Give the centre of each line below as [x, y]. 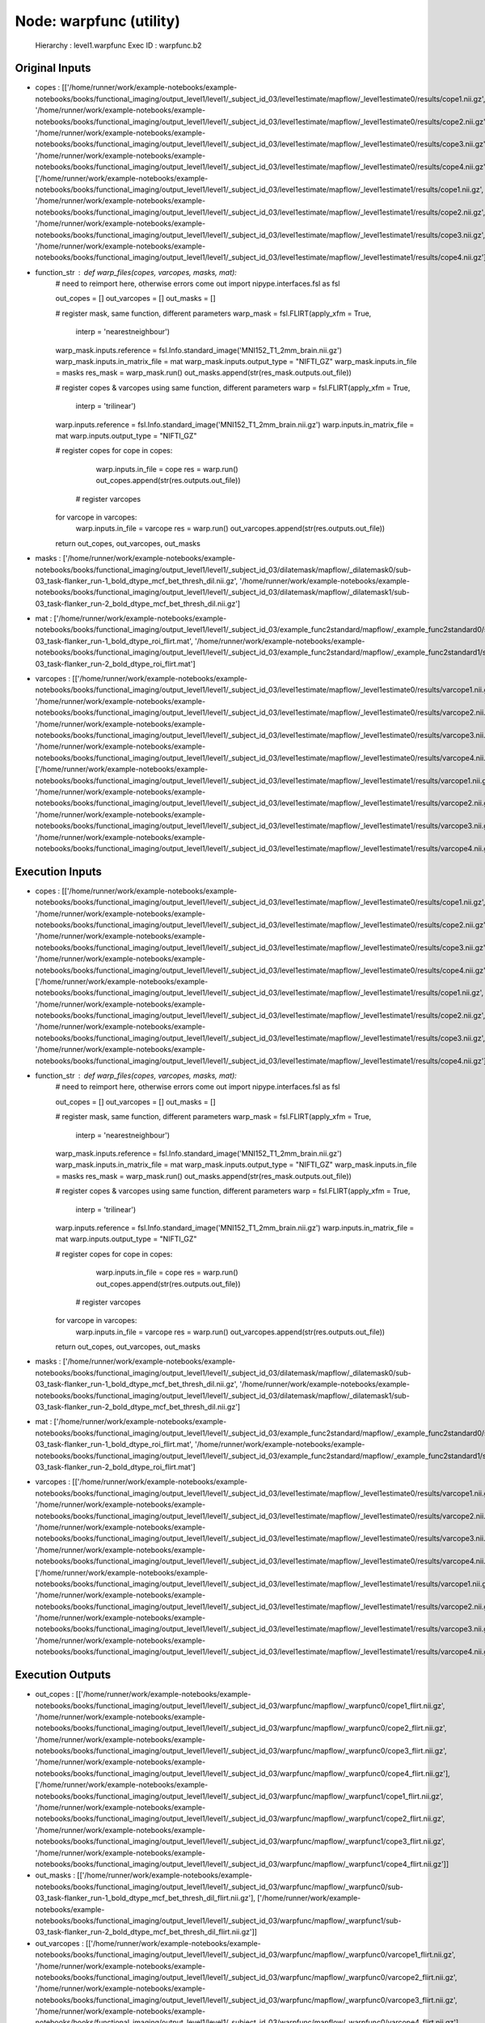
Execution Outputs [63, 1675]
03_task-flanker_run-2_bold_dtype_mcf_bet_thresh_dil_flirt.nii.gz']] [146, 1932]
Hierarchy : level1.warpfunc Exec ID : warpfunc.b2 [118, 45]
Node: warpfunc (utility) [98, 21]
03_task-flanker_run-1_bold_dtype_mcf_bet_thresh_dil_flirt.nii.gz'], [145, 1898]
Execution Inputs [59, 871]
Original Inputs [53, 68]
